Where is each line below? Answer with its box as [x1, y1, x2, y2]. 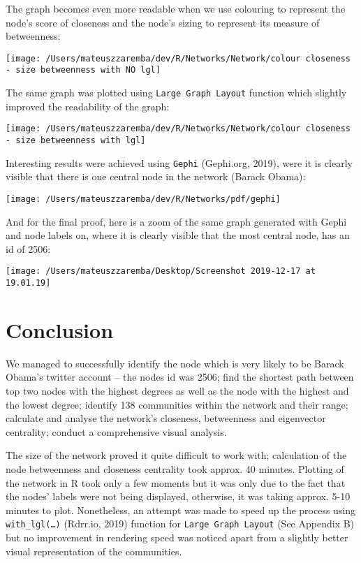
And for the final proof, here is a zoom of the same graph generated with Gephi [6, 214, 347, 228]
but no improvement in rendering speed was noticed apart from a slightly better [6, 529, 348, 544]
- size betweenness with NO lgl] [6, 65, 161, 75]
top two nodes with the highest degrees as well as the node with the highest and [6, 383, 349, 397]
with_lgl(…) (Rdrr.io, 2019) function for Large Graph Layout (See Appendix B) [6, 516, 355, 531]
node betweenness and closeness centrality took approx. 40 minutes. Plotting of [6, 461, 344, 476]
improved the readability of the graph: [6, 98, 170, 113]
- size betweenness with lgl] [6, 136, 146, 145]
